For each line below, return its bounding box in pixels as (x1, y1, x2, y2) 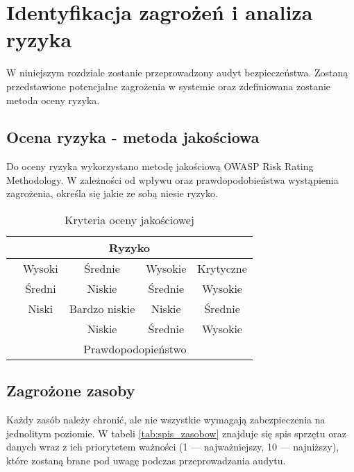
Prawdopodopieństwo (83, 341, 187, 357)
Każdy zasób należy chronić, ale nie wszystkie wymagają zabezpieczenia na (6, 412, 326, 427)
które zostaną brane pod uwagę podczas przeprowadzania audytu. (6, 453, 286, 468)
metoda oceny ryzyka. (6, 92, 100, 107)
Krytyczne (197, 260, 247, 277)
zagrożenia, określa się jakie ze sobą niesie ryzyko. (6, 186, 218, 201)
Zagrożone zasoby (6, 380, 135, 401)
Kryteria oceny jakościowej (65, 212, 194, 228)
